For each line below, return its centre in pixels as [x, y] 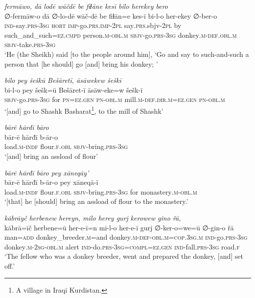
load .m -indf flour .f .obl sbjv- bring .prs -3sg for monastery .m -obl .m [101, 191]
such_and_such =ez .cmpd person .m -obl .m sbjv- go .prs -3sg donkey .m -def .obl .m [121, 35]
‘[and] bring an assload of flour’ [51, 156]
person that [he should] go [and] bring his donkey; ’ [81, 63]
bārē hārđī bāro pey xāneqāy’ [47, 172]
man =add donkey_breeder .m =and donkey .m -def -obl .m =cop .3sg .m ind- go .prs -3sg [126, 237]
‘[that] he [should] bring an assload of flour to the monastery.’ [96, 201]
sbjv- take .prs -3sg [30, 44]
